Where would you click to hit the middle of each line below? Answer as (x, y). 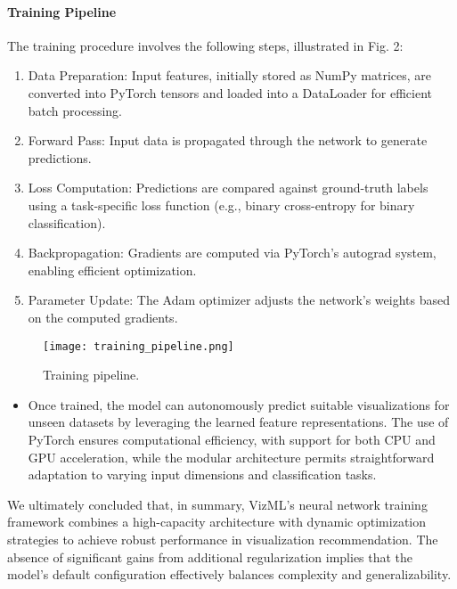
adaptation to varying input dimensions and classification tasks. (202, 474)
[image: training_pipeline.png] (139, 346)
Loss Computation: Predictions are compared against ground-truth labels (228, 188)
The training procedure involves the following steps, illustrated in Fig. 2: (205, 45)
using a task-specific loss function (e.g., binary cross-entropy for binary (221, 205)
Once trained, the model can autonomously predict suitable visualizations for (239, 404)
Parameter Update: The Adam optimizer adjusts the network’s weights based (239, 300)
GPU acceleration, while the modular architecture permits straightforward (231, 457)
